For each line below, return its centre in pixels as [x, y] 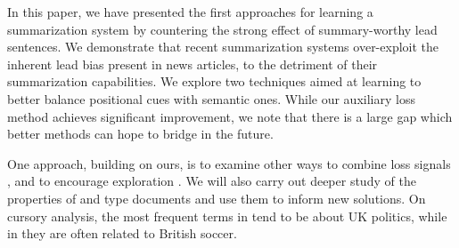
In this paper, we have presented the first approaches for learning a [190, 12]
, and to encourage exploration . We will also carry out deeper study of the [212, 181]
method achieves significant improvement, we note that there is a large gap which [230, 116]
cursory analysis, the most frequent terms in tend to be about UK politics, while [227, 216]
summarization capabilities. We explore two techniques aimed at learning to [214, 81]
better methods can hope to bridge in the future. [140, 134]
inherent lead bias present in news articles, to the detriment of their [193, 64]
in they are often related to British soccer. [122, 233]
